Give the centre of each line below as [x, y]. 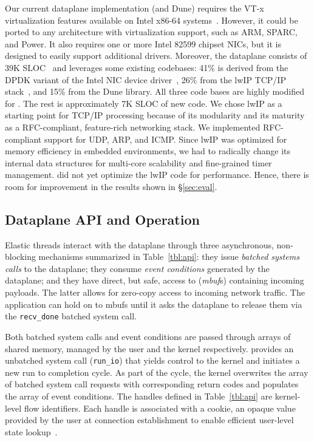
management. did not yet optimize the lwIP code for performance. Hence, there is [157, 175]
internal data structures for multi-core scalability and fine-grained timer [138, 162]
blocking [20, 257]
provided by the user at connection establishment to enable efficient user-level [149, 420]
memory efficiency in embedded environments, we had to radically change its [148, 151]
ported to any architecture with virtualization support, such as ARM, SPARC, [151, 32]
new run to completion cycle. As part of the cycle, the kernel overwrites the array [157, 372]
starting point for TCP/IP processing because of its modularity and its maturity [155, 115]
